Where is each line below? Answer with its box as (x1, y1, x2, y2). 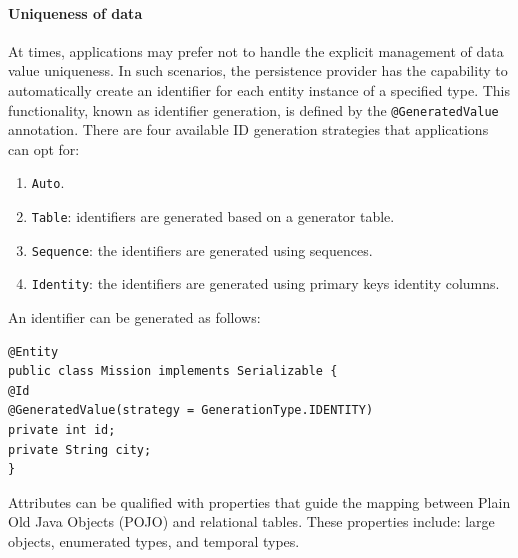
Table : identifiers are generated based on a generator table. (31, 206, 395, 227)
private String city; (8, 442, 152, 457)
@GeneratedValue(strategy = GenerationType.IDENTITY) (8, 403, 374, 418)
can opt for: (8, 138, 80, 159)
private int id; (8, 423, 116, 438)
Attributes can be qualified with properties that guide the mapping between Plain (8, 491, 511, 512)
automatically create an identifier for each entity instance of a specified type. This (8, 79, 510, 100)
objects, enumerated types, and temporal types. (8, 530, 300, 551)
